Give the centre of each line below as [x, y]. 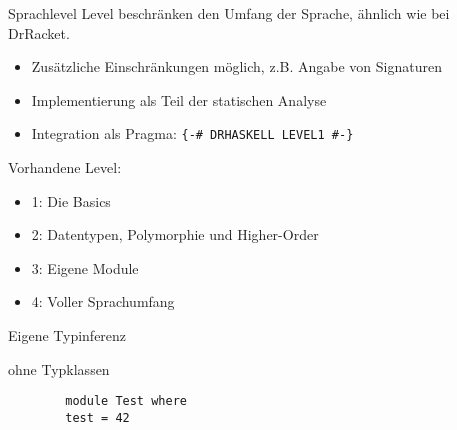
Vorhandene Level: [65, 167]
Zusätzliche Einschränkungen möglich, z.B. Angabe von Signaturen [236, 66]
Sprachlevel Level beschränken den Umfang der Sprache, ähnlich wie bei [229, 13]
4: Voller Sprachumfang [103, 301]
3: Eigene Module [85, 267]
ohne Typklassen [59, 368]
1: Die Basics [71, 200]
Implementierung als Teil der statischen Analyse [179, 99]
